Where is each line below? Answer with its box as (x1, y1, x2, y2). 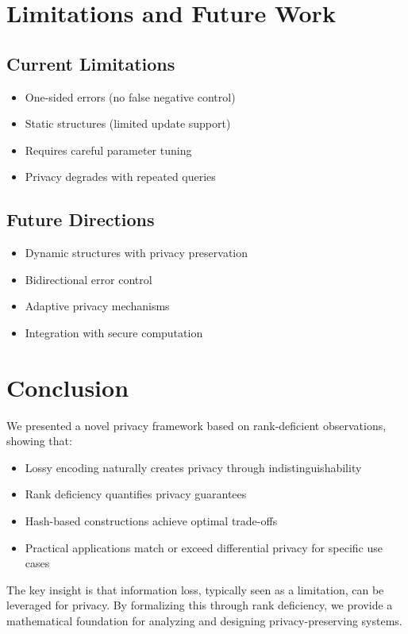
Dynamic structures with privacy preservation (25, 244, 248, 261)
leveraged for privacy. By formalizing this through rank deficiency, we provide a (6, 597, 393, 613)
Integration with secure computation (25, 324, 203, 340)
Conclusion (6, 371, 129, 403)
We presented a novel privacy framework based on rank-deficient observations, (6, 417, 387, 433)
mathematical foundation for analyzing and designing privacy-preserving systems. (6, 613, 402, 628)
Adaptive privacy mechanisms (25, 298, 170, 314)
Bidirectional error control (25, 271, 152, 287)
